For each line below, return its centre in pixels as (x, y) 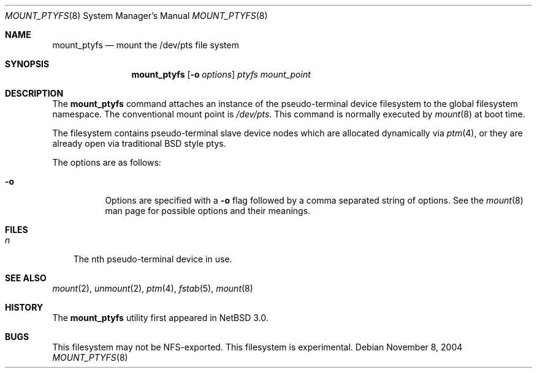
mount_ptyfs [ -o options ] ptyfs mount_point (221, 74)
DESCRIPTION (34, 93)
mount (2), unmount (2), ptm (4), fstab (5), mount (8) (153, 288)
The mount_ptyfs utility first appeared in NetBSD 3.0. (160, 318)
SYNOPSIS (27, 64)
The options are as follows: (107, 162)
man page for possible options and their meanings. (208, 211)
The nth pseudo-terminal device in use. (153, 259)
